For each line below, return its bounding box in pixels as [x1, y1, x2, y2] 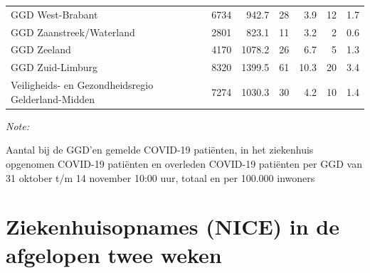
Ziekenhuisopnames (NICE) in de [6, 212, 340, 241]
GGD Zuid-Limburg [11, 60, 97, 75]
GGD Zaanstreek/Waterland [11, 24, 135, 39]
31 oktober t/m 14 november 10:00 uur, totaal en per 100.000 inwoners [6, 170, 315, 185]
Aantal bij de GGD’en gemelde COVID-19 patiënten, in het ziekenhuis [6, 142, 314, 157]
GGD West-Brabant [11, 6, 98, 21]
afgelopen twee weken [6, 240, 222, 269]
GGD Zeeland [11, 42, 71, 57]
